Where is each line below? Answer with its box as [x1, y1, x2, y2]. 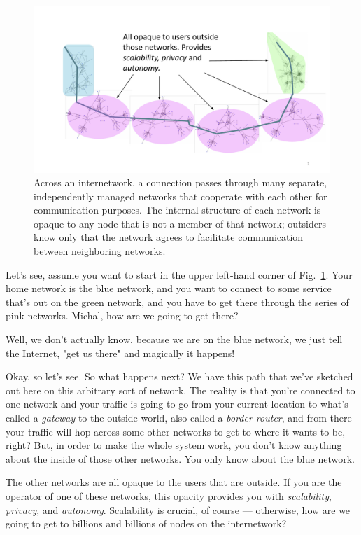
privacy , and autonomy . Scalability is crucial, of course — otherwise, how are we [6, 502, 351, 517]
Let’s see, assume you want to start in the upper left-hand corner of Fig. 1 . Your [6, 267, 353, 282]
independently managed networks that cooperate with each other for [34, 188, 327, 203]
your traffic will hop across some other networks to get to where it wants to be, [6, 424, 346, 438]
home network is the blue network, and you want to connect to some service [6, 281, 332, 296]
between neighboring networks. [34, 244, 166, 258]
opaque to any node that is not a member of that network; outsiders [34, 216, 327, 230]
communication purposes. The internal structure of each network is [34, 202, 321, 217]
